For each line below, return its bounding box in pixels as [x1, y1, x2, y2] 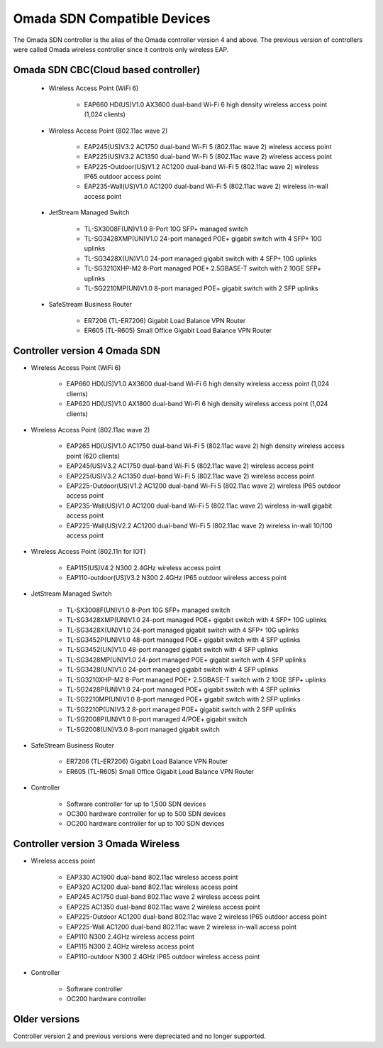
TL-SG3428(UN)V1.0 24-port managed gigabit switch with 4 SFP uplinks [66, 665, 279, 674]
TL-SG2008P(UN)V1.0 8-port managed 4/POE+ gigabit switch [66, 715, 248, 724]
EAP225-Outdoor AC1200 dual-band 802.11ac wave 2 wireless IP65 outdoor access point [66, 912, 327, 921]
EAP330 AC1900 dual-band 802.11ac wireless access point [66, 873, 238, 881]
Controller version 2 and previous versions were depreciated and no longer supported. [13, 1032, 266, 1040]
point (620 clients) [66, 452, 121, 460]
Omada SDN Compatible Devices [13, 11, 211, 26]
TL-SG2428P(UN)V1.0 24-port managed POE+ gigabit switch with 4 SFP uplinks [66, 685, 301, 694]
